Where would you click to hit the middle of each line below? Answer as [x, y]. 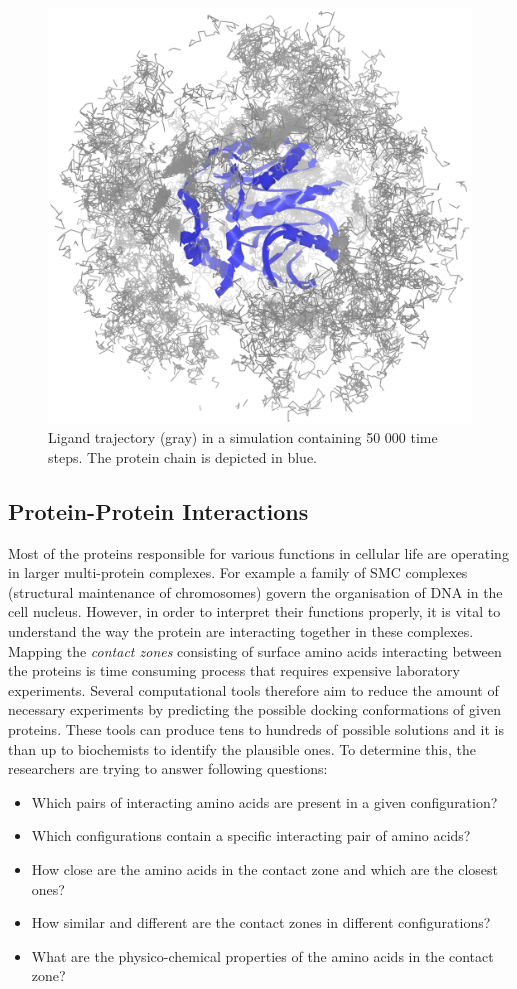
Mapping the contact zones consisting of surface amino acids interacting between [255, 650]
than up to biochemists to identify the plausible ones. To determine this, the [242, 748]
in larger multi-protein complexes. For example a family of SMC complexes [238, 572]
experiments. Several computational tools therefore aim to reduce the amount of [253, 689]
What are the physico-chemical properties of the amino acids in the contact [262, 955]
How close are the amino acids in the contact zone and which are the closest [264, 869]
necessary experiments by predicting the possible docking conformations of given [254, 709]
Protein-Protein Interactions [158, 510]
